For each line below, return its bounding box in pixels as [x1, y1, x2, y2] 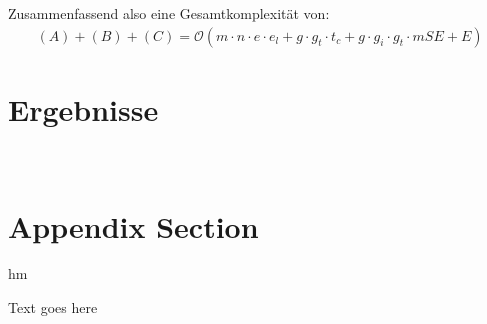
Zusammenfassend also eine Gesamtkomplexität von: [8, 3, 330, 23]
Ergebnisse [8, 88, 159, 129]
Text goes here [8, 297, 98, 318]
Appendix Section [8, 205, 259, 246]
